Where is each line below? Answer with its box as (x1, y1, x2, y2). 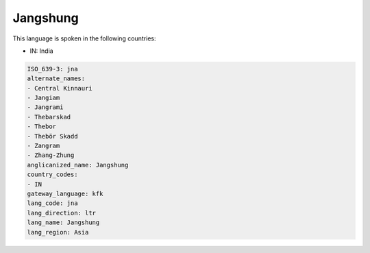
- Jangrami (27, 104, 64, 111)
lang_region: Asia (27, 228, 89, 236)
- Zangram (27, 142, 60, 150)
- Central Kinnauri (27, 84, 92, 92)
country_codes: (27, 171, 78, 178)
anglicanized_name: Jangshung (27, 161, 129, 169)
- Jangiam (27, 94, 60, 102)
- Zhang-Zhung (27, 152, 75, 159)
